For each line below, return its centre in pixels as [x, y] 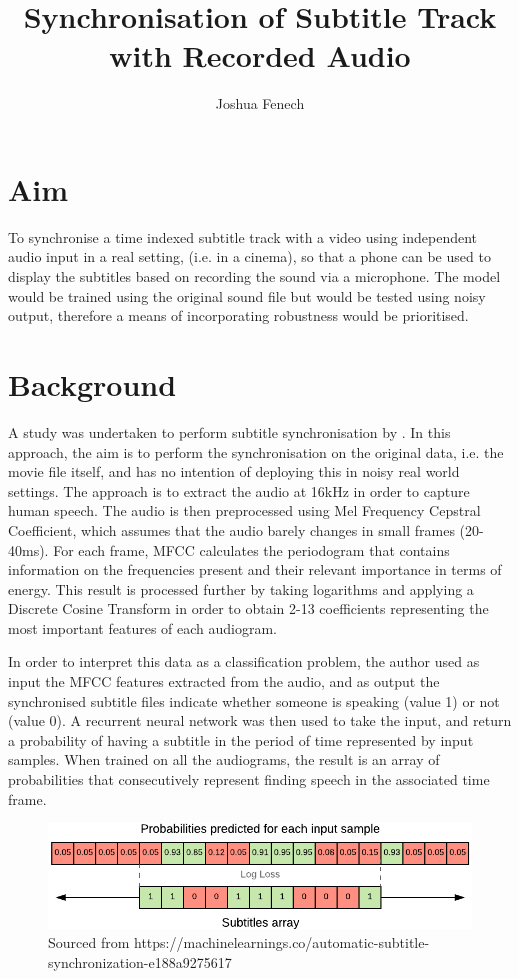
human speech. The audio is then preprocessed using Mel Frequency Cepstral [244, 510]
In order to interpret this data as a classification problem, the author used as [244, 661]
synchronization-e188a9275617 [140, 961]
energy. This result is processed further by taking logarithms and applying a [241, 588]
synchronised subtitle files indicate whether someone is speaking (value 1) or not [254, 700]
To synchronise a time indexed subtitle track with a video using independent [243, 236]
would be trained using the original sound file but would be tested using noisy [247, 295]
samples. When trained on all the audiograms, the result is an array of [224, 759]
